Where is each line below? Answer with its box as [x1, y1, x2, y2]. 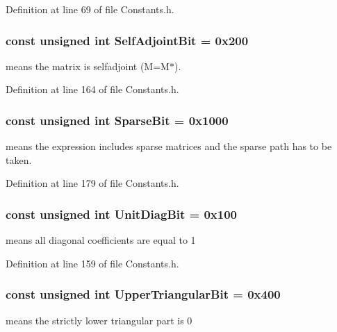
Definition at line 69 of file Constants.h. [6, 2, 174, 16]
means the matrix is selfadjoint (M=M [6, 58, 170, 73]
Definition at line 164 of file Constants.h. [6, 82, 179, 97]
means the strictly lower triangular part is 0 [6, 313, 192, 327]
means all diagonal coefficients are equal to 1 [6, 233, 196, 247]
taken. [6, 152, 32, 167]
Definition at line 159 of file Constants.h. [6, 256, 179, 270]
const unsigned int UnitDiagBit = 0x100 [6, 205, 238, 222]
